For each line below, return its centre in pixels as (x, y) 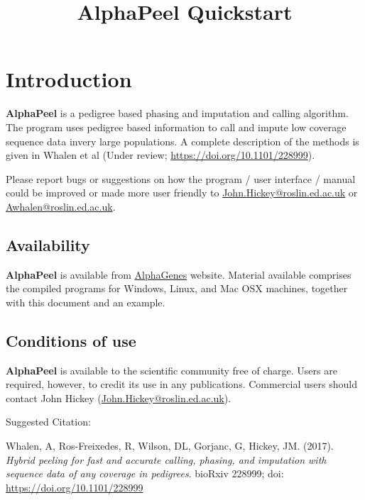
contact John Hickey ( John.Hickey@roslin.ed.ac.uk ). (119, 398)
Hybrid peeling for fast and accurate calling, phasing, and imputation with (166, 459)
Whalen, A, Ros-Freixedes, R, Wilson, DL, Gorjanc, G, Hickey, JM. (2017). (170, 446)
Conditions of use (71, 340)
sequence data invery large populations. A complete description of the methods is (182, 141)
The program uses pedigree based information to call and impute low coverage (176, 127)
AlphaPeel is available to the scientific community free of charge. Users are (171, 370)
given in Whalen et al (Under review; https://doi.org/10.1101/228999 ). (160, 155)
